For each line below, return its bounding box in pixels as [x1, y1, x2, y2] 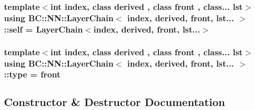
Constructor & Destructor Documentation [4, 94, 225, 109]
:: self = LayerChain [4, 23, 83, 35]
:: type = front [4, 68, 61, 80]
